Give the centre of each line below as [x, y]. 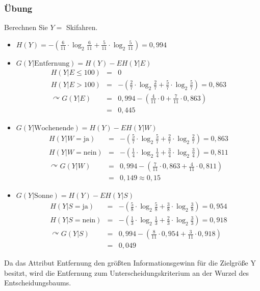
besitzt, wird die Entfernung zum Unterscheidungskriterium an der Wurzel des [126, 272]
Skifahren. [82, 27]
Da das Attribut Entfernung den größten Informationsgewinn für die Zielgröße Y [130, 263]
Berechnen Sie [26, 27]
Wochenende [54, 128]
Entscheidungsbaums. [38, 283]
